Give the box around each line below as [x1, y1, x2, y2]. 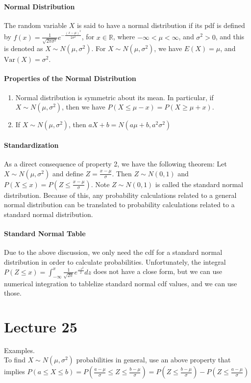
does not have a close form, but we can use [93, 266, 223, 276]
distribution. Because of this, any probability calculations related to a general [4, 190, 237, 200]
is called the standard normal [155, 179, 243, 189]
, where [113, 31, 135, 42]
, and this [215, 31, 245, 42]
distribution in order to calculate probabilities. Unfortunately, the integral [4, 256, 226, 267]
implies [4, 366, 25, 377]
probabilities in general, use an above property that [76, 355, 231, 365]
